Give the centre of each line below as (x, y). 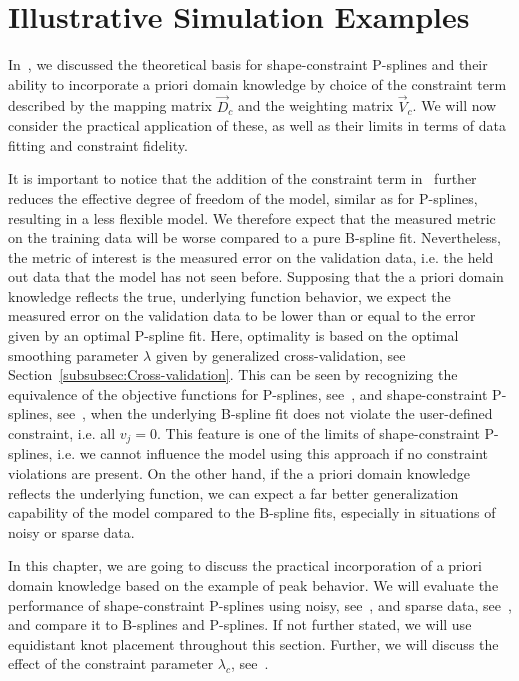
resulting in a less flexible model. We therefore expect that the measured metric (252, 217)
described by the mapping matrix (110, 105)
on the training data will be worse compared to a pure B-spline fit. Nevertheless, (255, 237)
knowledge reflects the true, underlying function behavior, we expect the (229, 295)
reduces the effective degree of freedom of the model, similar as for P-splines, (243, 197)
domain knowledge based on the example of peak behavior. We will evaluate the (253, 585)
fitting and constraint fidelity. (98, 144)
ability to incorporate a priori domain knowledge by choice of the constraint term (257, 83)
